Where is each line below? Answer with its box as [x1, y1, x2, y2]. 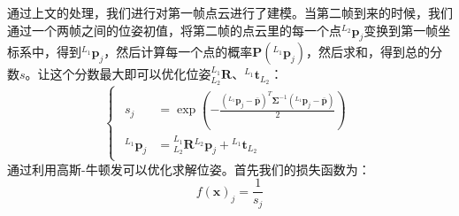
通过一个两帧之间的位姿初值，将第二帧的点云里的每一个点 [7, 20, 341, 39]
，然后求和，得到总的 [306, 42, 431, 61]
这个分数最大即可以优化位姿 [50, 65, 211, 83]
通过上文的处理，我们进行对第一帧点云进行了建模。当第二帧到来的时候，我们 [7, 4, 453, 21]
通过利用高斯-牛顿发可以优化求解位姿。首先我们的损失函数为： [7, 159, 371, 178]
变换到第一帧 [363, 20, 439, 39]
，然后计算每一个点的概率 [103, 42, 253, 61]
